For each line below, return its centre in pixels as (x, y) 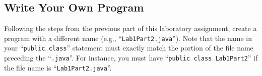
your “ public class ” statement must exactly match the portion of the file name (129, 48)
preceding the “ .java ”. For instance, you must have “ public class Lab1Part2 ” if (131, 58)
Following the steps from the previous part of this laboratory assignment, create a (130, 28)
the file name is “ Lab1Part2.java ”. (58, 67)
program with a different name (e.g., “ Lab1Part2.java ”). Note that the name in (128, 38)
